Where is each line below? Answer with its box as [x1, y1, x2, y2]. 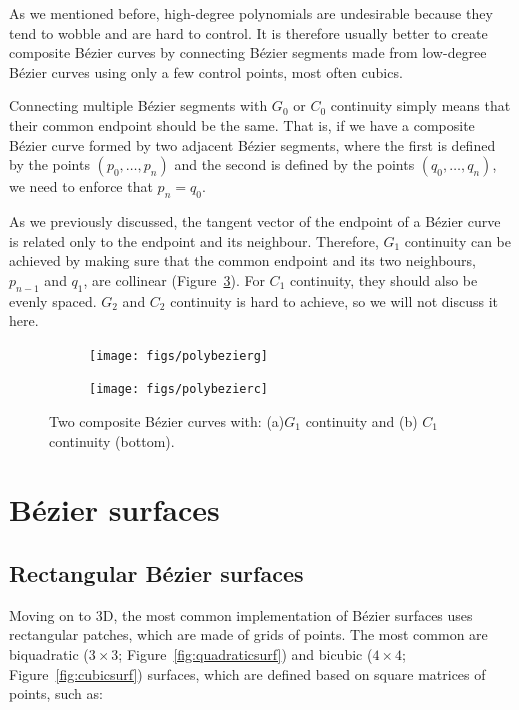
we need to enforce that [9, 176, 153, 197]
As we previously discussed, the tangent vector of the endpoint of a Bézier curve [9, 210, 501, 231]
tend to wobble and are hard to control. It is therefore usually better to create [9, 22, 488, 43]
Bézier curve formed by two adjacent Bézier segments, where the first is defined [9, 134, 496, 155]
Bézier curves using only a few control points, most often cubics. [9, 61, 403, 82]
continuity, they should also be [289, 269, 478, 290]
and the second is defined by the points [174, 154, 415, 175]
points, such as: [9, 683, 103, 704]
